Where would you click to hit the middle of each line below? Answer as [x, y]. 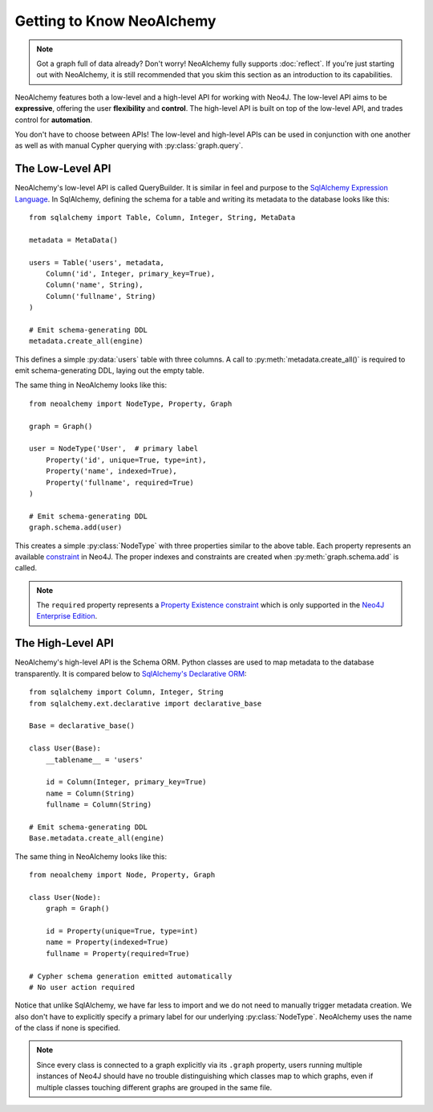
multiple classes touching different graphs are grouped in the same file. [154, 1087]
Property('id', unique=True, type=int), [126, 460]
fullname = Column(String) [99, 805]
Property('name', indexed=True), [111, 471]
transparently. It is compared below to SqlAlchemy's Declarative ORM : [131, 673]
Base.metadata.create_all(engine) [97, 838]
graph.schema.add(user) [76, 527]
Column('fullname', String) [101, 296]
